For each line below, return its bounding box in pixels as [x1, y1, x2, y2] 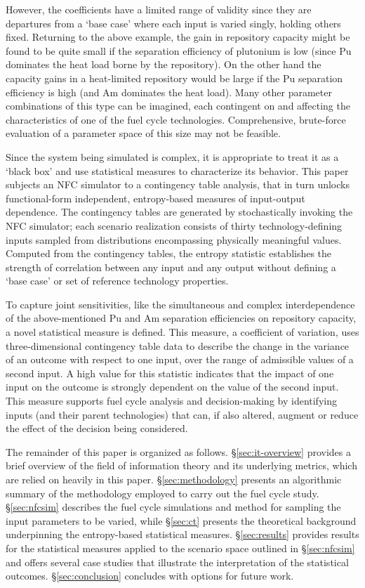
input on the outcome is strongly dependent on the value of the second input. [6, 379, 339, 394]
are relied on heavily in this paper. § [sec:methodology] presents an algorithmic [6, 472, 342, 486]
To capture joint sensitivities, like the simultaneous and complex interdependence [6, 296, 355, 311]
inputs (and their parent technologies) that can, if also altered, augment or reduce [6, 407, 359, 422]
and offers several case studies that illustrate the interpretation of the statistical [6, 554, 349, 569]
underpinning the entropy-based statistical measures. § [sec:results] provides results [6, 527, 359, 542]
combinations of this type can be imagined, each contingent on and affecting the [6, 98, 350, 113]
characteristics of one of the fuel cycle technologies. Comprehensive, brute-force [6, 112, 346, 126]
